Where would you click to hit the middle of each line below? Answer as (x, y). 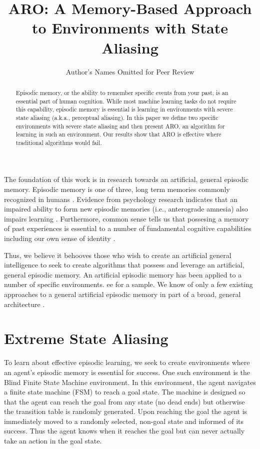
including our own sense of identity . (60, 238)
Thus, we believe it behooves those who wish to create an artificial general (118, 255)
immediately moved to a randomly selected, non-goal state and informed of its (124, 421)
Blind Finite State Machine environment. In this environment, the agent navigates (130, 382)
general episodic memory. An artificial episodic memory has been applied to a (123, 274)
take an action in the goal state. (53, 441)
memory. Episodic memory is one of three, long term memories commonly (117, 189)
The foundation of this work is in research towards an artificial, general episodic (126, 179)
